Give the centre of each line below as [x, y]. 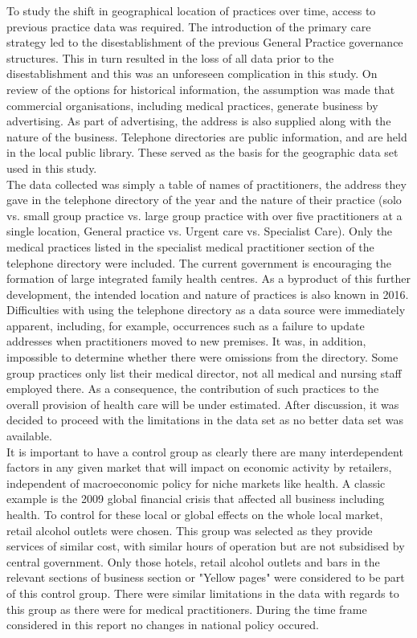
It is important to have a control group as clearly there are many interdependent [205, 451]
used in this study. [52, 168]
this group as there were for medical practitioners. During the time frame [187, 609]
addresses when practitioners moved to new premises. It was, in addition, [186, 341]
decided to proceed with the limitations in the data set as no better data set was [205, 420]
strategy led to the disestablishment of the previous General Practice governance [205, 42]
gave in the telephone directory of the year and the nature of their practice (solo [204, 200]
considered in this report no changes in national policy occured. [163, 625]
